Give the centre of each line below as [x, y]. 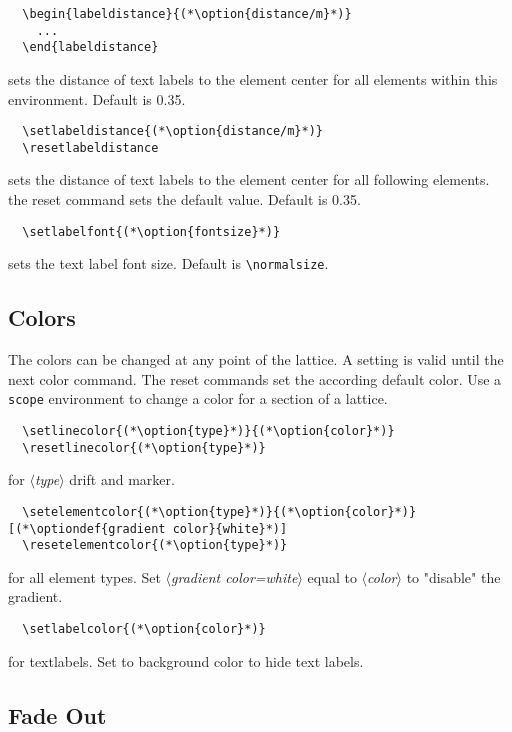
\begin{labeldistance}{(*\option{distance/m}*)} [187, 14]
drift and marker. [122, 479]
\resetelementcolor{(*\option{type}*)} [155, 545]
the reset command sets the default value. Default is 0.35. [184, 199]
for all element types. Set [84, 576]
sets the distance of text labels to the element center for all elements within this [253, 78]
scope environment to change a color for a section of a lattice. [198, 398]
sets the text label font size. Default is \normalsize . [168, 263]
